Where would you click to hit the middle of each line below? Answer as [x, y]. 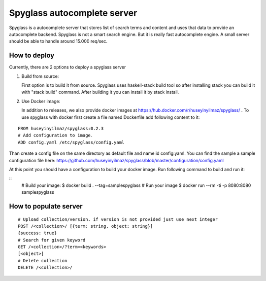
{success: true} [37, 233]
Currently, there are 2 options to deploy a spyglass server [67, 67]
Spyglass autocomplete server [73, 13]
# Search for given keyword [52, 240]
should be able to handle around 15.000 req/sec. [58, 41]
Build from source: [40, 76]
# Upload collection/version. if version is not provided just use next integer [118, 219]
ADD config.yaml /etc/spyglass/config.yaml [71, 142]
